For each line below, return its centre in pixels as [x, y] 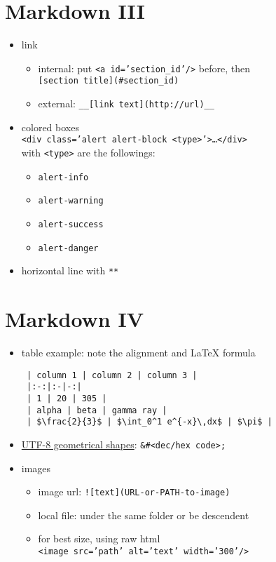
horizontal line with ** [70, 270]
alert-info [63, 177]
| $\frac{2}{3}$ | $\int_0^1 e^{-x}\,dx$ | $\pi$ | [149, 422]
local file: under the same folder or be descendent [144, 515]
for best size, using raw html [99, 538]
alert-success [71, 224]
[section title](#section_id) [109, 81]
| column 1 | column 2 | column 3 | [112, 375]
